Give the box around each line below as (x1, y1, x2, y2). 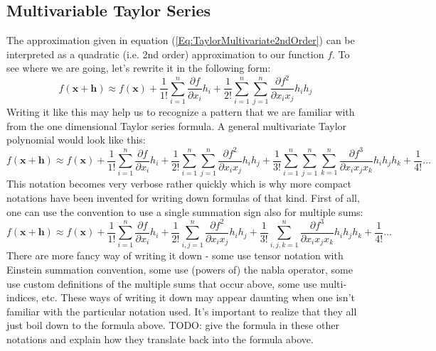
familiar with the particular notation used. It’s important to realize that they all (6, 303, 357, 318)
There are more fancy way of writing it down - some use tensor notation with (6, 248, 344, 263)
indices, (6, 290, 39, 305)
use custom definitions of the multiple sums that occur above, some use (6, 276, 317, 291)
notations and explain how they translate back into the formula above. (6, 332, 314, 346)
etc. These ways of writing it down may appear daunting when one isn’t (41, 290, 355, 305)
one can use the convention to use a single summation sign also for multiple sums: (6, 204, 363, 219)
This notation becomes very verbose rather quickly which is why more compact (6, 176, 352, 191)
